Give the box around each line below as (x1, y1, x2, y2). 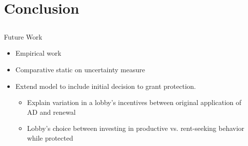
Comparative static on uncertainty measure (15, 64, 145, 74)
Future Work (4, 31, 42, 42)
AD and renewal (27, 106, 76, 117)
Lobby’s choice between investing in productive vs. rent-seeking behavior (27, 123, 245, 133)
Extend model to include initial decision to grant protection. (15, 81, 196, 91)
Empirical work (15, 48, 62, 58)
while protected (27, 132, 73, 143)
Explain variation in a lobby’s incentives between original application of (27, 97, 242, 107)
